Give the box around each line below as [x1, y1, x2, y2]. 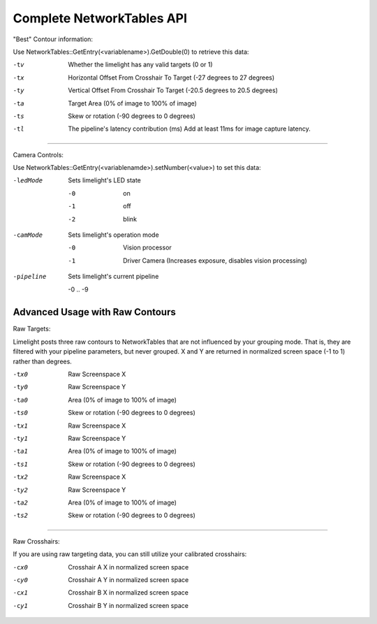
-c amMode [13, 231, 43, 239]
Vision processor [123, 243, 172, 252]
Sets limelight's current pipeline [68, 273, 159, 281]
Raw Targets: [13, 325, 51, 333]
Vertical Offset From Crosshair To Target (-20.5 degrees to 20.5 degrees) [68, 86, 279, 94]
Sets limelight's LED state [68, 176, 141, 184]
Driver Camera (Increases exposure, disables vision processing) [123, 256, 307, 265]
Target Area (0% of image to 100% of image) [68, 99, 197, 108]
